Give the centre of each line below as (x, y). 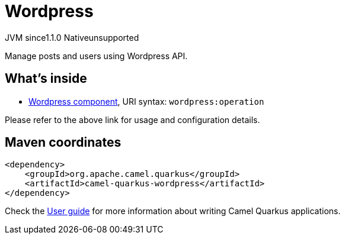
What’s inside (46, 79)
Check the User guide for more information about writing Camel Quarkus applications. (173, 211)
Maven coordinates (63, 143)
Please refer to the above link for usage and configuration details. (132, 119)
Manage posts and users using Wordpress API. (96, 56)
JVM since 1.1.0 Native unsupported (72, 37)
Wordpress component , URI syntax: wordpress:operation (146, 101)
